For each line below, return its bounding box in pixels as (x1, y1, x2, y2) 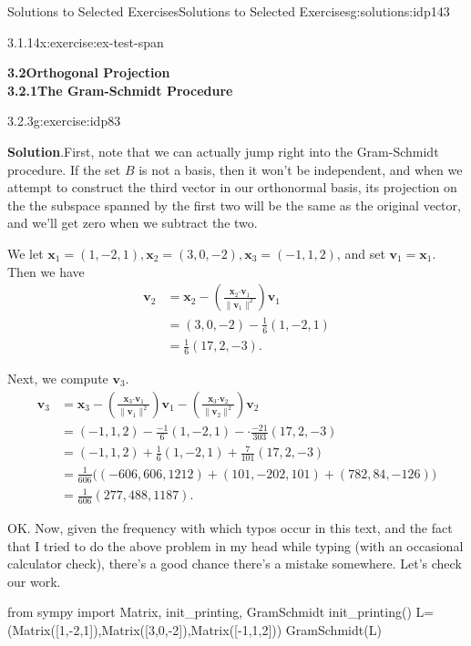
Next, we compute (7, 368, 108, 387)
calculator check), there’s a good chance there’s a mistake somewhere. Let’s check (7, 554, 462, 573)
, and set (336, 243, 385, 262)
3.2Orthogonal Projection (7, 63, 170, 82)
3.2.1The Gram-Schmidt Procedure (7, 80, 233, 99)
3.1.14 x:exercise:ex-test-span (7, 32, 164, 51)
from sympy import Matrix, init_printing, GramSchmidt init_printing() (7, 602, 412, 621)
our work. (7, 571, 61, 590)
